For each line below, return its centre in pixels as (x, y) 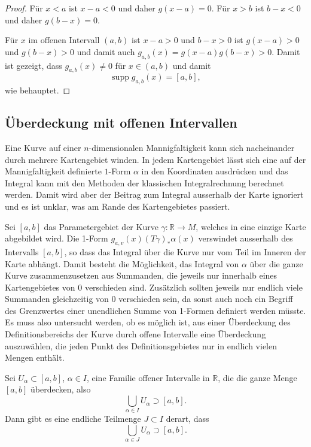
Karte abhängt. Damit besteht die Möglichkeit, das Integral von (122, 263)
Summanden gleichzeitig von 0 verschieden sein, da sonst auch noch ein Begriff (149, 299)
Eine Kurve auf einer (43, 147)
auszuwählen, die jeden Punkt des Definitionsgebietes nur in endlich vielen (141, 345)
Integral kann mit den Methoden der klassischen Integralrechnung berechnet (144, 182)
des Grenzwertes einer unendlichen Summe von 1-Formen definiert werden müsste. (155, 310)
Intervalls (22, 251)
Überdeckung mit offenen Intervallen (121, 123)
